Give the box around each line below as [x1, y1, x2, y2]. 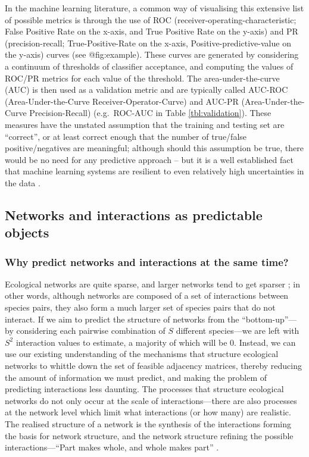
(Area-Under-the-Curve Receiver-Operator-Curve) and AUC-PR [5, 95, 239, 107]
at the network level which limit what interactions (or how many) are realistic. [5, 406, 291, 418]
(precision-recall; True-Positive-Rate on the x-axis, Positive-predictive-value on [5, 36, 291, 49]
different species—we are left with [176, 324, 299, 337]
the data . [5, 176, 40, 189]
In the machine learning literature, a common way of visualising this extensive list [5, 2, 304, 14]
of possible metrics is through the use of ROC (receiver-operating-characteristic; [5, 13, 296, 26]
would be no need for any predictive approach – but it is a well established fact [5, 153, 294, 165]
